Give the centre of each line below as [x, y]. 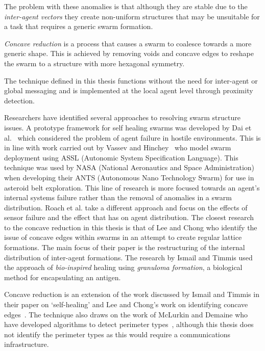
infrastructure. [27, 344]
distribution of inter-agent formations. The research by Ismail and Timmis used [128, 257]
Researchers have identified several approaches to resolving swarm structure [122, 117]
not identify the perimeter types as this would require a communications [117, 334]
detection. [19, 100]
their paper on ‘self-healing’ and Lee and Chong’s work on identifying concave [126, 304]
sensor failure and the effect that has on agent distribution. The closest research [129, 217]
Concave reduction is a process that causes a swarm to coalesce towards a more [128, 43]
